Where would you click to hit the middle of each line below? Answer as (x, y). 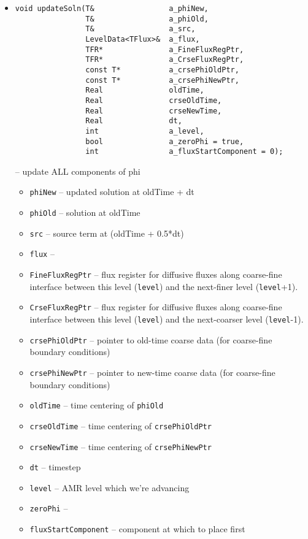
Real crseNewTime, (154, 111)
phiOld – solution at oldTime (85, 212)
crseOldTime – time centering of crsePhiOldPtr (121, 425)
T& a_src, (141, 29)
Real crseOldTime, (154, 100)
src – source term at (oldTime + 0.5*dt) (107, 233)
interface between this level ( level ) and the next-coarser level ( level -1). (167, 319)
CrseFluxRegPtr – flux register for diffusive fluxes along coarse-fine (156, 307)
